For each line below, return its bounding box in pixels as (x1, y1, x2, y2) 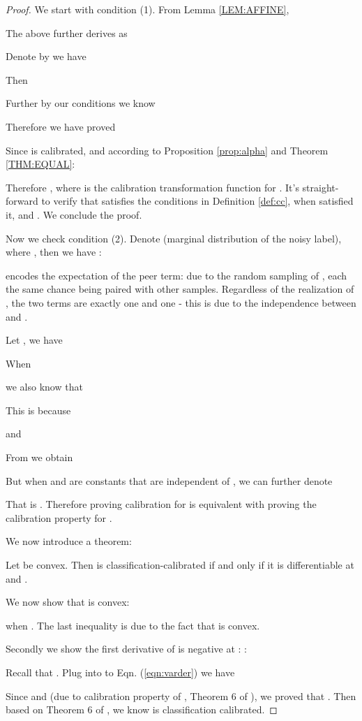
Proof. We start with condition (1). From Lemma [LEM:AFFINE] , (6, 2, 289, 16)
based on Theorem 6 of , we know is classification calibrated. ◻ (6, 702, 278, 717)
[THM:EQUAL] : (6, 156, 75, 171)
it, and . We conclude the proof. (6, 207, 142, 221)
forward (6, 194, 38, 208)
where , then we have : (6, 245, 102, 259)
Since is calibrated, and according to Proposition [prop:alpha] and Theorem (6, 143, 329, 157)
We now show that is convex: (6, 595, 130, 609)
